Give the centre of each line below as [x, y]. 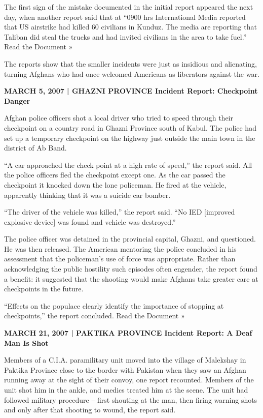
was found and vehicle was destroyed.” [117, 221]
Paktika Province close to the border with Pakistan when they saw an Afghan [125, 369]
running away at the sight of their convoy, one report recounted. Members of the [129, 380]
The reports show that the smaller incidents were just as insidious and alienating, [130, 63]
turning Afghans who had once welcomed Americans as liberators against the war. [132, 73]
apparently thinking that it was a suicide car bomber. [87, 195]
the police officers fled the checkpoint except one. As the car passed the [115, 175]
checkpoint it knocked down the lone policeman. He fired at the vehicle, [115, 184]
